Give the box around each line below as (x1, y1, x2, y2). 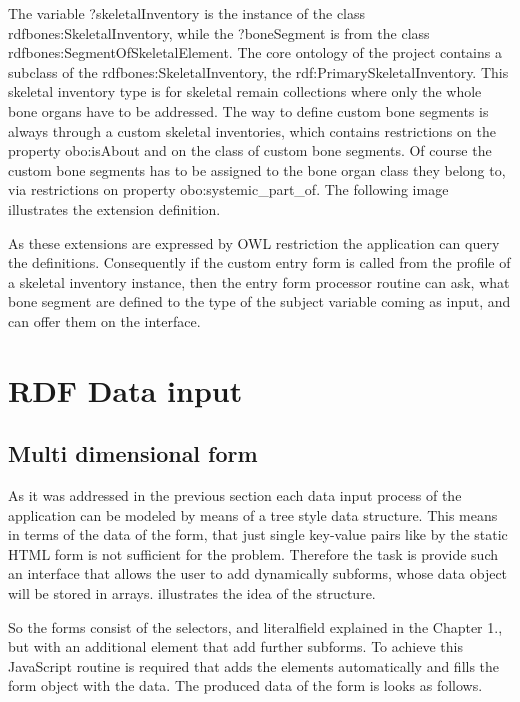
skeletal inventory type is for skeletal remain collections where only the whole (8, 81, 482, 102)
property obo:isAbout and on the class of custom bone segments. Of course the (8, 140, 492, 161)
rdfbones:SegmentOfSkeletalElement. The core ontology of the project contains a (8, 42, 502, 63)
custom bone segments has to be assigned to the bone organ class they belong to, (8, 159, 506, 180)
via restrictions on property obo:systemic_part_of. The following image (8, 179, 449, 200)
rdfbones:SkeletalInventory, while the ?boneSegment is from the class (8, 22, 430, 43)
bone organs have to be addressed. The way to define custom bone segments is (8, 100, 489, 121)
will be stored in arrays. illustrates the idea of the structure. (8, 583, 376, 604)
